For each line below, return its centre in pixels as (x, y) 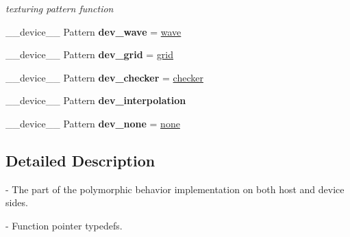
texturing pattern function (60, 8)
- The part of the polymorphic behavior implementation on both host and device (175, 189)
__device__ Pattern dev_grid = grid (90, 54)
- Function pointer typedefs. (64, 225)
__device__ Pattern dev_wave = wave (93, 31)
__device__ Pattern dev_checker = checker (104, 77)
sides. (17, 202)
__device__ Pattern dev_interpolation (96, 100)
